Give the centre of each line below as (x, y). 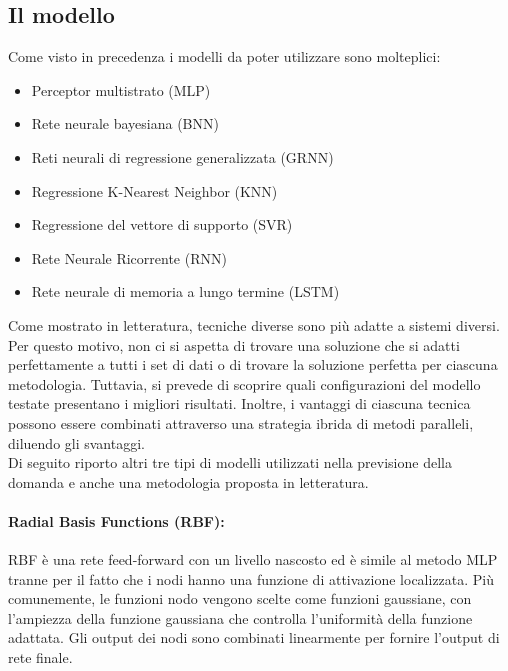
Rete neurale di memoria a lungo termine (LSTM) (185, 291)
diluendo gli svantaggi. (76, 442)
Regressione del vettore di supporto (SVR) (162, 224)
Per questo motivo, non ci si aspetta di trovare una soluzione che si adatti (234, 344)
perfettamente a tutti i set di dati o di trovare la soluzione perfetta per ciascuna (253, 364)
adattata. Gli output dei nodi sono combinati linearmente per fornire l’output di (254, 637)
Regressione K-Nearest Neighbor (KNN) (154, 190)
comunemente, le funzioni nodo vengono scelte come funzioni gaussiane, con (240, 598)
